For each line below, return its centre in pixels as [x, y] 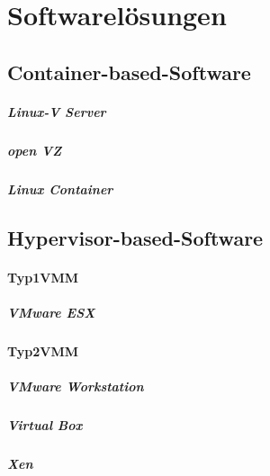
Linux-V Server [57, 111]
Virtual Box [45, 424]
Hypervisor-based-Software [135, 237]
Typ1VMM [43, 277]
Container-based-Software [129, 72]
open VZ [35, 150]
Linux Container [60, 189]
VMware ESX [51, 312]
